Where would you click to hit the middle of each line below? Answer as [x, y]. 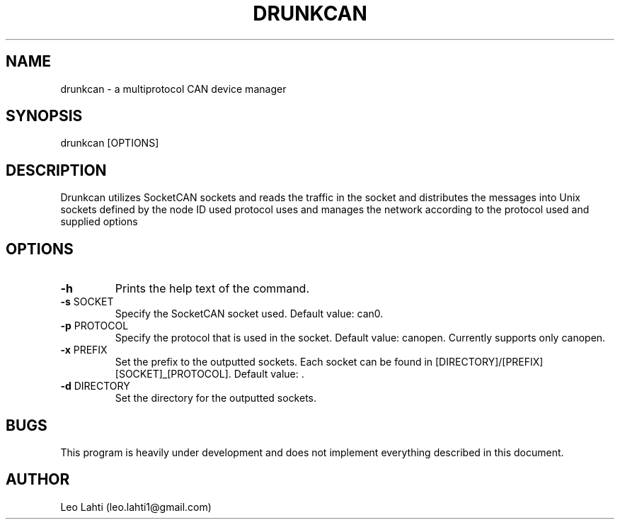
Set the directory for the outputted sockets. [216, 398]
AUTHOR [38, 480]
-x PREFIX [84, 350]
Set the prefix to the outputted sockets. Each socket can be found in [274, 362]
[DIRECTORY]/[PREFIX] [489, 362]
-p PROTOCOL [94, 326]
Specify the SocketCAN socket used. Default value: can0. [249, 314]
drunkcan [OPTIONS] [110, 143]
